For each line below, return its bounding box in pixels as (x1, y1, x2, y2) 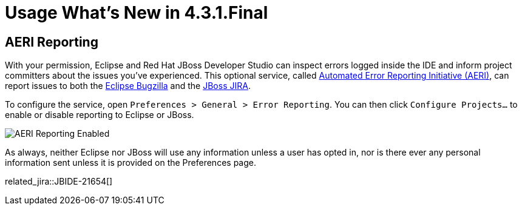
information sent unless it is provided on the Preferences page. (5, 157, 256, 168)
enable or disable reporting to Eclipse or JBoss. (5, 110, 194, 120)
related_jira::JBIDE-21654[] (5, 176, 113, 187)
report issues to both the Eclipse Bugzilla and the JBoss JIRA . (5, 80, 251, 91)
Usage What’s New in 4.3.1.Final (5, 2, 268, 23)
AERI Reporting (5, 34, 98, 50)
